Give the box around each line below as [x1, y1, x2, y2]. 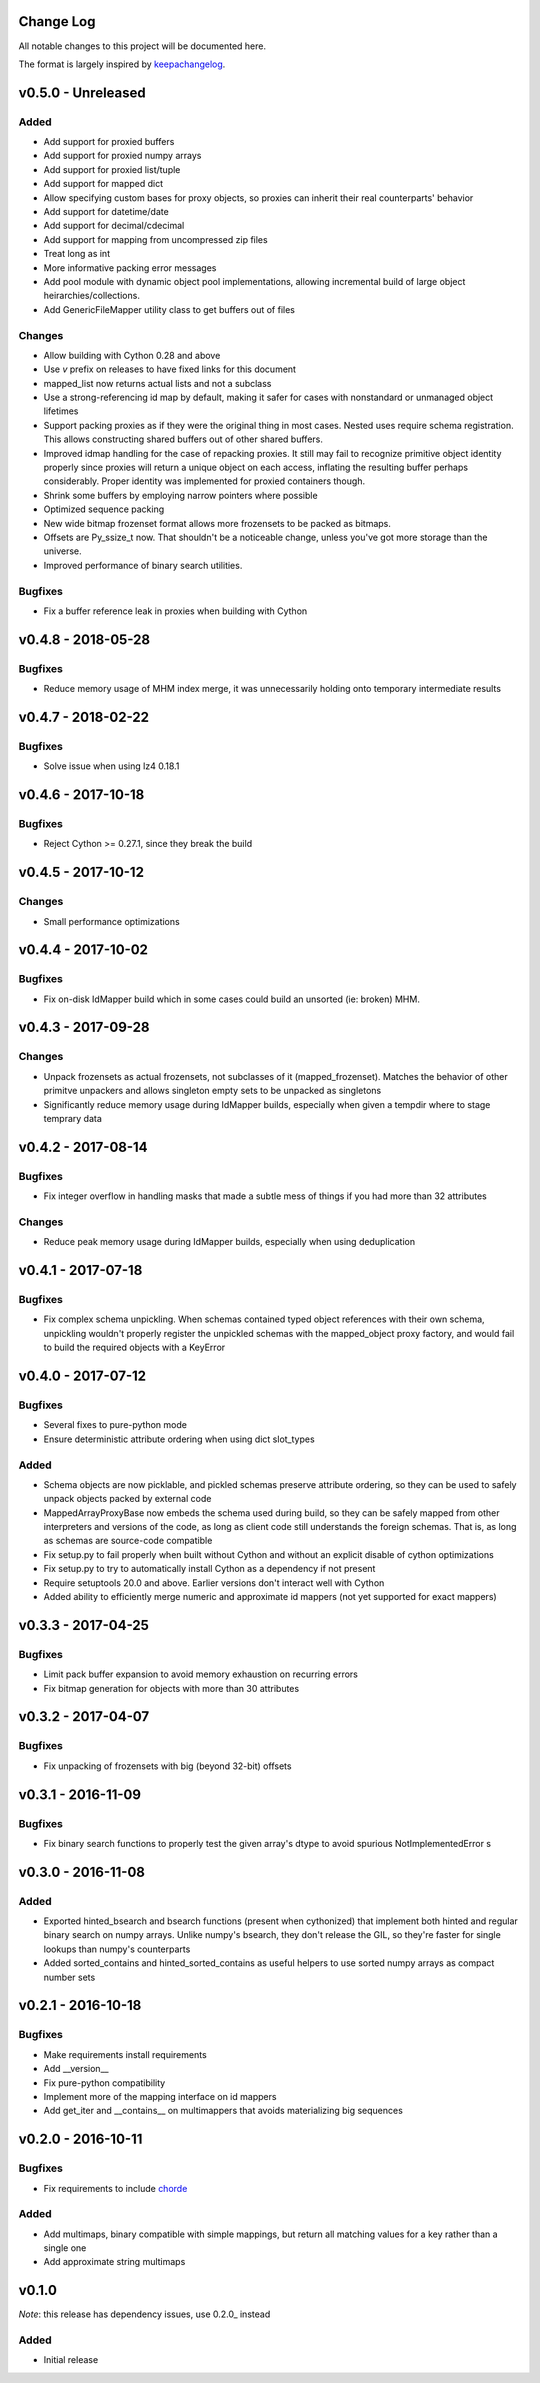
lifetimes [43, 405, 79, 417]
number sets [43, 1971, 96, 1983]
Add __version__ [43, 2063, 109, 2075]
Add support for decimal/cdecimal [43, 220, 185, 232]
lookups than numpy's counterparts [43, 1943, 191, 1955]
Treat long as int [43, 248, 110, 260]
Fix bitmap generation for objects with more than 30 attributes [43, 1682, 300, 1694]
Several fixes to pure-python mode [43, 1419, 187, 1431]
